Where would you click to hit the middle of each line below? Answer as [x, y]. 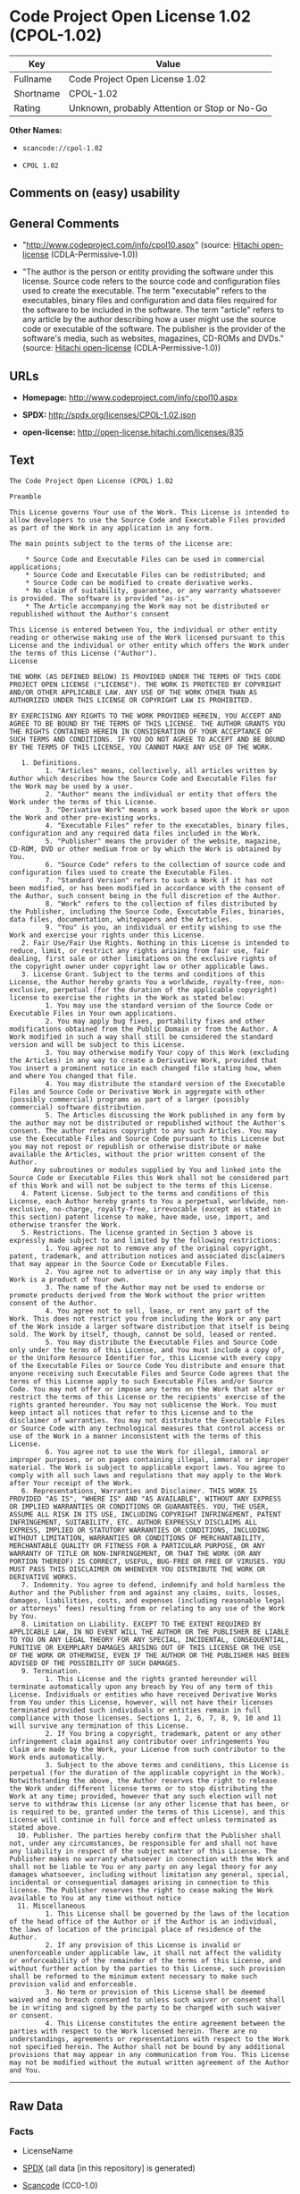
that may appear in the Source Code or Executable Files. [119, 1263]
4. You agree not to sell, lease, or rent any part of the [157, 1311]
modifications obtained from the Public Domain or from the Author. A [143, 1029]
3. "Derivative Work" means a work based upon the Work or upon [167, 810]
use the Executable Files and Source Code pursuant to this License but [147, 1138]
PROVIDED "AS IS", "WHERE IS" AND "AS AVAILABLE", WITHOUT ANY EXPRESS [145, 1499]
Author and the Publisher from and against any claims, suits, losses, [145, 1593]
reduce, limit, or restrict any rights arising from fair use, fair [139, 950]
